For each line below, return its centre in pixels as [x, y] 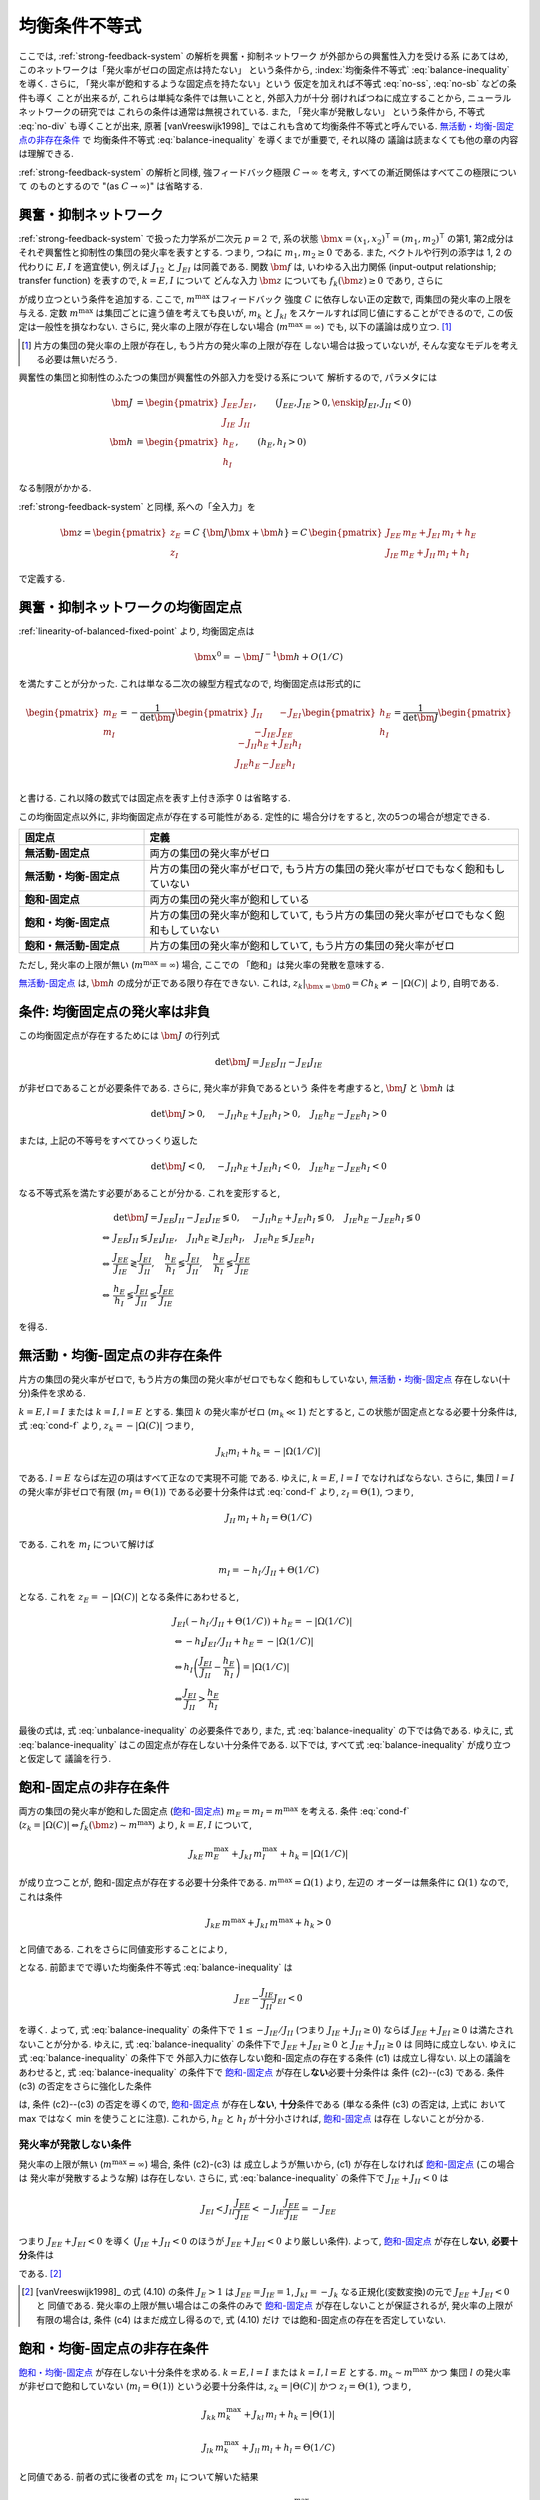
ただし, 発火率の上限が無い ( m [81, 965]
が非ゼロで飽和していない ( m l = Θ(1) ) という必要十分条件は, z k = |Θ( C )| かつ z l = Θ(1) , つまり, [215, 2387]
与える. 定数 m [48, 312]
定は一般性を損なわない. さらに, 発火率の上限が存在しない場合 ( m [153, 327]
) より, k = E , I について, [201, 1825]
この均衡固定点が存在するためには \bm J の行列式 [119, 1036]
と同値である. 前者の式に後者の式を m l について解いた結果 [138, 2477]
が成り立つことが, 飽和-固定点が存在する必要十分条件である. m [148, 1882]
